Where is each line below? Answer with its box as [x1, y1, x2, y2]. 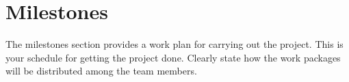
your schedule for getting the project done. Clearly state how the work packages [5, 50, 341, 64]
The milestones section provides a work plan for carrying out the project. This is [5, 37, 344, 51]
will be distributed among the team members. [5, 64, 197, 78]
